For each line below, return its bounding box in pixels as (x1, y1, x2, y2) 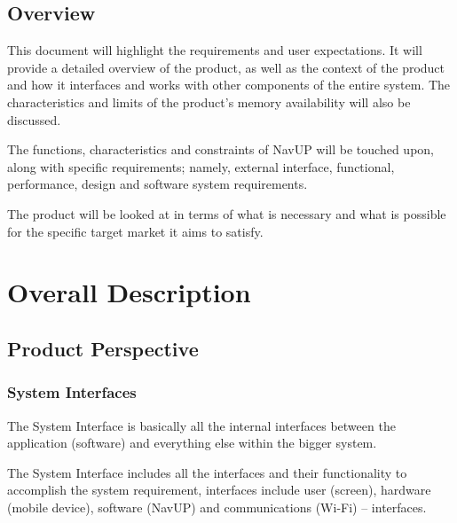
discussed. (7, 110, 61, 129)
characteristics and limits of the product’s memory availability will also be (7, 92, 411, 111)
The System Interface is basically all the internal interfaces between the (7, 416, 396, 434)
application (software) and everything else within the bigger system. (7, 433, 377, 452)
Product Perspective (7, 334, 199, 362)
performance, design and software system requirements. (7, 175, 308, 193)
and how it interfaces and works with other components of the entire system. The (7, 75, 451, 94)
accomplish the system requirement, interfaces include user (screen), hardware (7, 480, 431, 499)
